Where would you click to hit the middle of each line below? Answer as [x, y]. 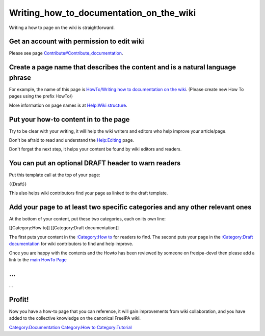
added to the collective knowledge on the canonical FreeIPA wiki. [75, 318]
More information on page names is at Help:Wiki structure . [68, 105]
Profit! [19, 299]
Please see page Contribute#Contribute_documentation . [66, 53]
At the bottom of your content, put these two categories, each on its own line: [87, 219]
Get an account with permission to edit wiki [77, 42]
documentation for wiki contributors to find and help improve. [71, 244]
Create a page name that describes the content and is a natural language [123, 67]
